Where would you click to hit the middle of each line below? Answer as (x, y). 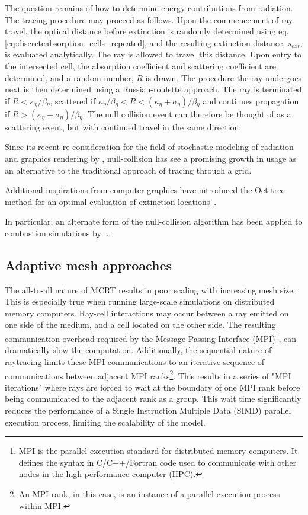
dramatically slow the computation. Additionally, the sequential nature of (138, 350)
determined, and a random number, (69, 77)
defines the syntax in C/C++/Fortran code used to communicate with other (158, 462)
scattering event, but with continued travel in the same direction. (123, 127)
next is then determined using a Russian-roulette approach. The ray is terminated (153, 89)
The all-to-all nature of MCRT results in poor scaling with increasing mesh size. (150, 290)
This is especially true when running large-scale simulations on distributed (140, 301)
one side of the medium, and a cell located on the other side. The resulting (140, 324)
